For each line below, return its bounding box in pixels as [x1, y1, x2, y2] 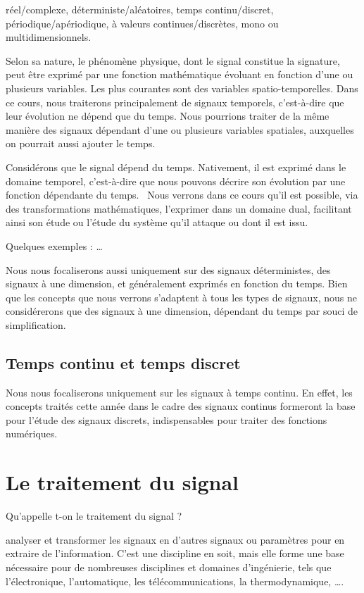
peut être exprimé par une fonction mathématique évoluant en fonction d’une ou [6, 67, 353, 82]
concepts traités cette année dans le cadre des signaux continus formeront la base [6, 399, 356, 413]
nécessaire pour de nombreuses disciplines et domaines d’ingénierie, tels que [6, 559, 332, 574]
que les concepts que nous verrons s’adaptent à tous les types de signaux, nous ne [6, 289, 357, 304]
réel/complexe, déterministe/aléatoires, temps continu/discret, [6, 2, 274, 16]
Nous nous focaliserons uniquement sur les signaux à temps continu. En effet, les [6, 385, 353, 399]
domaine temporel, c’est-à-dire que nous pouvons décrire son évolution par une [6, 173, 346, 188]
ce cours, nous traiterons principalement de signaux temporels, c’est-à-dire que [6, 94, 344, 109]
